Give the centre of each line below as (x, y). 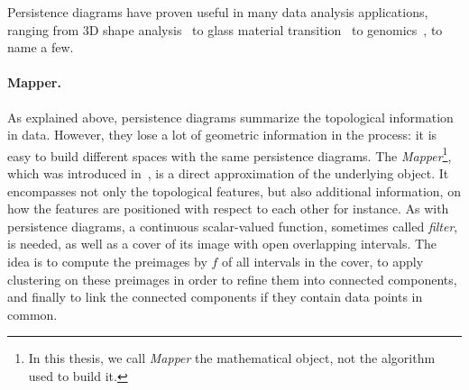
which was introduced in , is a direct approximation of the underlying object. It (228, 173)
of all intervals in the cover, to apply (323, 261)
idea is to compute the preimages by (107, 261)
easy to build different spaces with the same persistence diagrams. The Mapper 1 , (230, 154)
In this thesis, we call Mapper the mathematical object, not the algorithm (232, 358)
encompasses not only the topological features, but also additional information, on (234, 190)
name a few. (41, 47)
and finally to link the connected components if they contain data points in (215, 297)
